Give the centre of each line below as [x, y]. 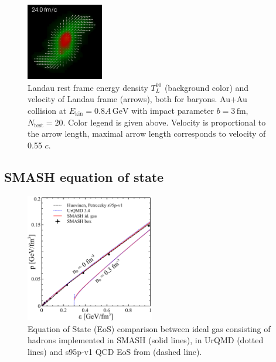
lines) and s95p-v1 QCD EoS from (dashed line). [115, 351]
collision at [47, 110]
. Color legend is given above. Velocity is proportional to [164, 122]
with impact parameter [173, 110]
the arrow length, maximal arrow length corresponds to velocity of [147, 133]
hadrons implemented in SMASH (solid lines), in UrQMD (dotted [146, 340]
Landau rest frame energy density [88, 87]
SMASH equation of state [84, 176]
